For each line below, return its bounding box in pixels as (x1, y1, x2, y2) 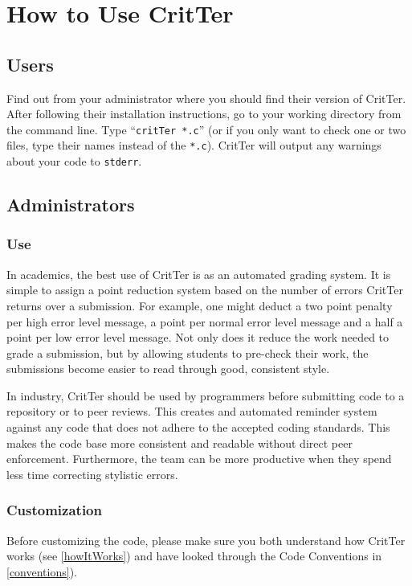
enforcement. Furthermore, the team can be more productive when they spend (6, 450, 392, 467)
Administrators (6, 192, 135, 217)
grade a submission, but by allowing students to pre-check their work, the (6, 344, 369, 361)
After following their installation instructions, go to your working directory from (6, 105, 402, 122)
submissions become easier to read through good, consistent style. (6, 360, 330, 377)
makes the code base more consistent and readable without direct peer (6, 434, 353, 451)
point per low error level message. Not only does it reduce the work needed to (6, 329, 390, 346)
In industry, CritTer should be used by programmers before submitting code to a (6, 387, 405, 404)
